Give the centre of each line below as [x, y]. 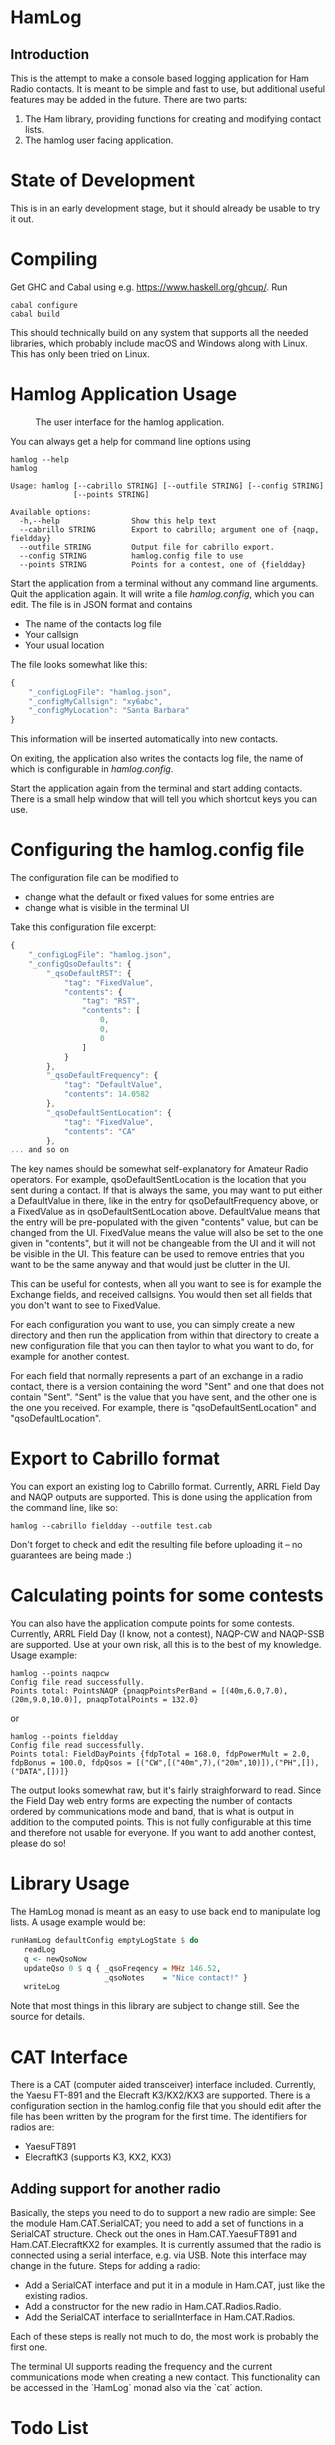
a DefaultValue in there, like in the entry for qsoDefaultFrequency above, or [164, 1201]
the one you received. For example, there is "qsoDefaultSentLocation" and [163, 1408]
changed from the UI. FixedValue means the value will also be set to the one [167, 1233]
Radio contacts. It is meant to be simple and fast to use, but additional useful [168, 89]
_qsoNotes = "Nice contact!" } [176, 1977]
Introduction [50, 54]
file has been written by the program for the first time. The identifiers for [159, 2117]
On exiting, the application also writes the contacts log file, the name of [157, 758]
